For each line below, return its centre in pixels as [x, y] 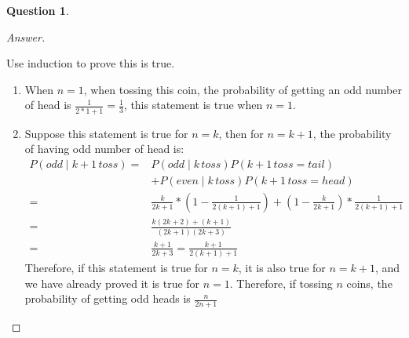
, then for [241, 133]
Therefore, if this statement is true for [116, 268]
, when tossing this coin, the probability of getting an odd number [243, 89]
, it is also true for [282, 268]
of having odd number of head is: [104, 149]
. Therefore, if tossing [281, 283]
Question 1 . [38, 10]
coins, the [369, 283]
